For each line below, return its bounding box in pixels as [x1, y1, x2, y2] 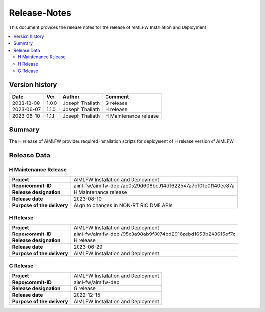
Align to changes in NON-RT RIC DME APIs [74, 202, 173, 208]
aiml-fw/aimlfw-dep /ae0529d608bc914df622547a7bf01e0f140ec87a [74, 182, 235, 189]
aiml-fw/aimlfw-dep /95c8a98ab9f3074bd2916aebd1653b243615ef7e [74, 231, 236, 237]
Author [62, 93, 79, 100]
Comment [105, 93, 129, 100]
